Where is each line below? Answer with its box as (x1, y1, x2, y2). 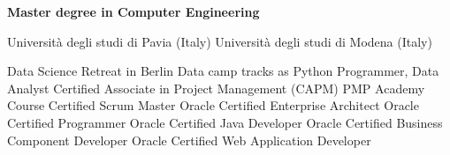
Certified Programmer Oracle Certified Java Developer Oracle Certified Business (7, 113, 443, 131)
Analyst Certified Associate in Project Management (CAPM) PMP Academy (7, 78, 425, 97)
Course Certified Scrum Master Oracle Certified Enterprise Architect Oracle (7, 96, 419, 114)
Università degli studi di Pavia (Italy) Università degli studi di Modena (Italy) (7, 32, 432, 50)
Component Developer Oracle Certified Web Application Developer (7, 130, 371, 149)
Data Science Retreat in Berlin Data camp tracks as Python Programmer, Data (7, 62, 439, 80)
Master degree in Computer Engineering (7, 3, 260, 20)
